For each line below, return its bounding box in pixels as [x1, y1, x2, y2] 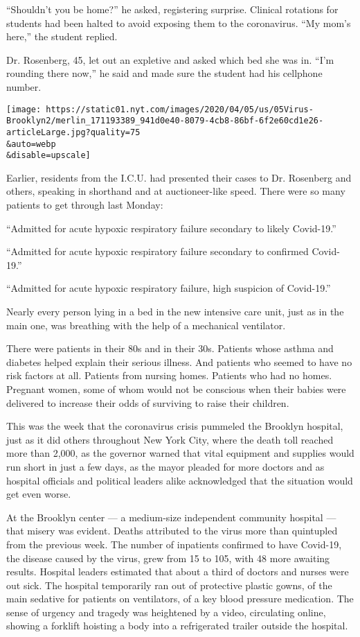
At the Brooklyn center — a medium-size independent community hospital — [6, 509, 336, 524]
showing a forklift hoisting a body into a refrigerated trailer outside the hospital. [6, 618, 348, 633]
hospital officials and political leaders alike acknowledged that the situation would [6, 473, 353, 487]
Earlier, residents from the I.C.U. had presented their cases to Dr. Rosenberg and [6, 170, 352, 184]
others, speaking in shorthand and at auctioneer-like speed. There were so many [6, 184, 345, 198]
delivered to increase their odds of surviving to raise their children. [6, 395, 289, 410]
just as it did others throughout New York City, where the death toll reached [6, 432, 334, 446]
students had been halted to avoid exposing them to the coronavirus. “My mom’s [6, 15, 351, 30]
